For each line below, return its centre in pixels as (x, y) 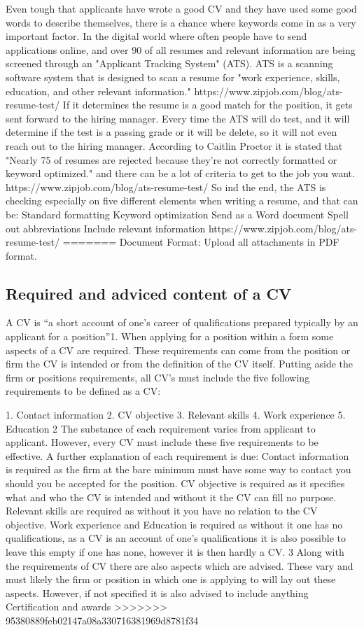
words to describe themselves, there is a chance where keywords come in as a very (181, 22)
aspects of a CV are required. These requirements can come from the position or (178, 350)
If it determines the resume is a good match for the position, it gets (208, 105)
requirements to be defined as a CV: (83, 391)
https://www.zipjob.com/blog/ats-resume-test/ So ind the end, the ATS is (166, 187)
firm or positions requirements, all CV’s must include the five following (158, 377)
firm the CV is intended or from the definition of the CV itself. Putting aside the (180, 364)
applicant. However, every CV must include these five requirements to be (162, 442)
